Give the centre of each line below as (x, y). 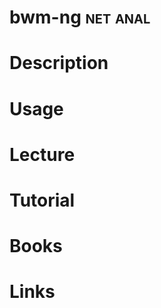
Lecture (42, 154)
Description (59, 63)
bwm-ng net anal (80, 17)
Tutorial (42, 200)
